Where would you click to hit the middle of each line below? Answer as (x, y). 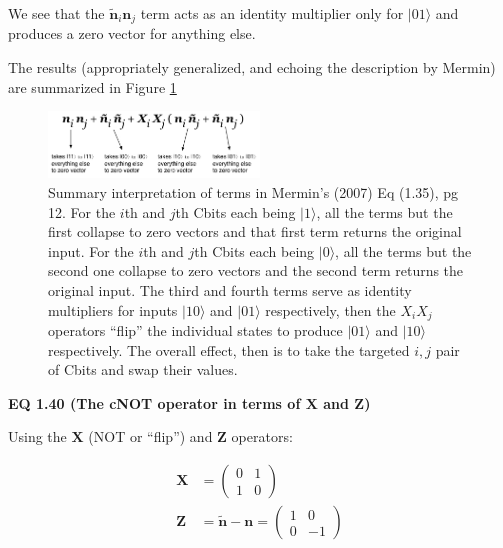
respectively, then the (330, 309)
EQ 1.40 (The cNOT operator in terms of (154, 402)
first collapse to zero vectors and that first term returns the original (255, 231)
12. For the (82, 211)
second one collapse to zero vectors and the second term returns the (256, 270)
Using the (37, 436)
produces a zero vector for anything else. (132, 33)
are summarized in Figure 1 (92, 86)
